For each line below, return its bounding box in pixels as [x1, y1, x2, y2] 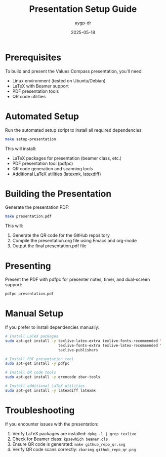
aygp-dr [75, 20, 91, 26]
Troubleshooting [5, 405, 75, 416]
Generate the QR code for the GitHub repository [12, 232, 110, 238]
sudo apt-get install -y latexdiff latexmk [5, 388, 96, 393]
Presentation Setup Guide [29, 3, 137, 15]
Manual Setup [5, 308, 64, 319]
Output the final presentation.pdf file [12, 243, 86, 249]
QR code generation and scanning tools [12, 165, 93, 171]
